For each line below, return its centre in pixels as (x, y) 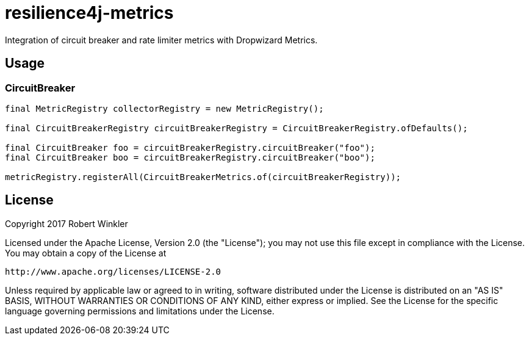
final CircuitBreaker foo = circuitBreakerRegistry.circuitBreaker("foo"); (190, 147)
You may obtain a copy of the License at (86, 253)
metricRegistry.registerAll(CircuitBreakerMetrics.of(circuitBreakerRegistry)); (203, 177)
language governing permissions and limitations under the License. (140, 311)
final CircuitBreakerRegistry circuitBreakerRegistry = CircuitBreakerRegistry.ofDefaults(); (236, 128)
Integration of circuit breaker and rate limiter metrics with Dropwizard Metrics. (161, 40)
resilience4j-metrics (89, 13)
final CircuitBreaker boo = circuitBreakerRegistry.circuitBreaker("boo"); (190, 157)
